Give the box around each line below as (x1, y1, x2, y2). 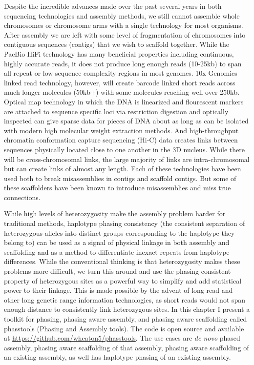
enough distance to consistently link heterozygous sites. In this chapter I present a (4, 304, 250, 314)
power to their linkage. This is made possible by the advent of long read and (4, 285, 233, 295)
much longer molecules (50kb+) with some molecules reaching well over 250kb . (4, 87, 240, 97)
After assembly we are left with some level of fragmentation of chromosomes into (4, 29, 246, 40)
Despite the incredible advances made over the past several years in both (4, 1, 222, 11)
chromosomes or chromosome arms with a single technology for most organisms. (4, 20, 243, 30)
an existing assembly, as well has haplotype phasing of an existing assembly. (4, 352, 231, 362)
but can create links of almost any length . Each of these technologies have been (4, 163, 241, 174)
